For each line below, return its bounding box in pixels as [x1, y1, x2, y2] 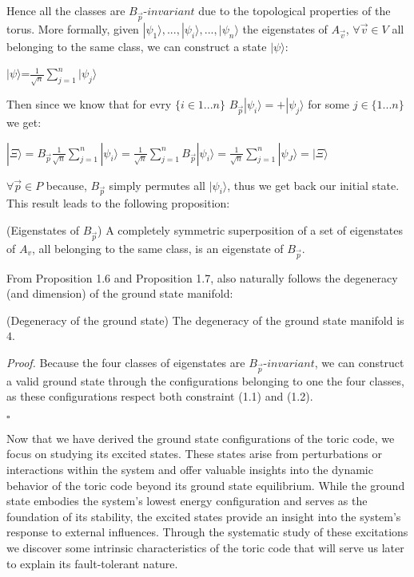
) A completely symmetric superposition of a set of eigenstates [98, 222, 404, 239]
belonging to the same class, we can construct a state [6, 38, 267, 54]
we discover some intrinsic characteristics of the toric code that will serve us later [6, 539, 404, 555]
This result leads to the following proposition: [6, 195, 230, 211]
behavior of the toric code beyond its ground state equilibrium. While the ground [6, 476, 405, 493]
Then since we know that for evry [6, 96, 172, 113]
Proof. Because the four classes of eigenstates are [6, 354, 245, 370]
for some [308, 96, 350, 113]
